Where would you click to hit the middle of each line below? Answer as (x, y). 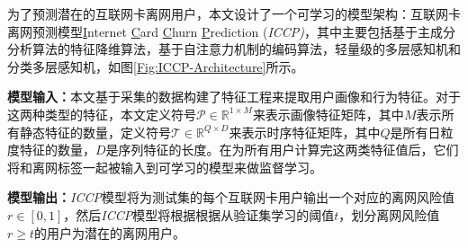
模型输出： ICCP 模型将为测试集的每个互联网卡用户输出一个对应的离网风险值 (231, 197)
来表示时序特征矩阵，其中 (305, 132)
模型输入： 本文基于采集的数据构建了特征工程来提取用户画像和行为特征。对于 (234, 97)
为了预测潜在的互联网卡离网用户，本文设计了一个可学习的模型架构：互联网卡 (234, 13)
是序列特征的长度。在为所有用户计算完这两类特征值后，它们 (282, 150)
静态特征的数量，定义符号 (95, 132)
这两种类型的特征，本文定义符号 (102, 114)
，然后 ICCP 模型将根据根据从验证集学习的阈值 (199, 214)
